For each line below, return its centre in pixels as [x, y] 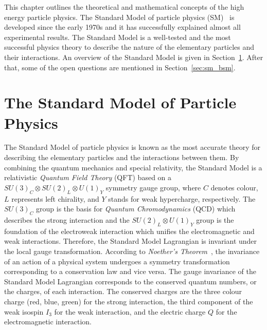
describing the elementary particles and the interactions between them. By [122, 157]
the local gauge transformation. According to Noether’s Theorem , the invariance [132, 251]
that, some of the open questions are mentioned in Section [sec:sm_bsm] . [120, 67]
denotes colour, [234, 187]
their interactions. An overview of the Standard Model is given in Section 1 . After [134, 57]
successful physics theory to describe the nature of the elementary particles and [129, 47]
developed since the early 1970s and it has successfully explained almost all [122, 27]
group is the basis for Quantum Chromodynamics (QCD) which [136, 209]
